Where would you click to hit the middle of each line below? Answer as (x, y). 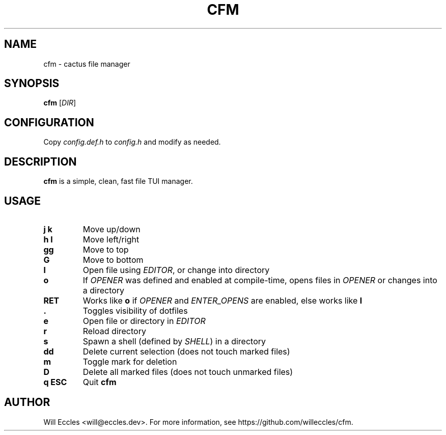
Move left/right (111, 239)
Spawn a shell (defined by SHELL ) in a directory (174, 341)
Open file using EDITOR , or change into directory (176, 270)
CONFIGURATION (49, 122)
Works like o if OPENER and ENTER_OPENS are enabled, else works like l (222, 300)
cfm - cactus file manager (87, 64)
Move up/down (111, 229)
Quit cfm (100, 382)
